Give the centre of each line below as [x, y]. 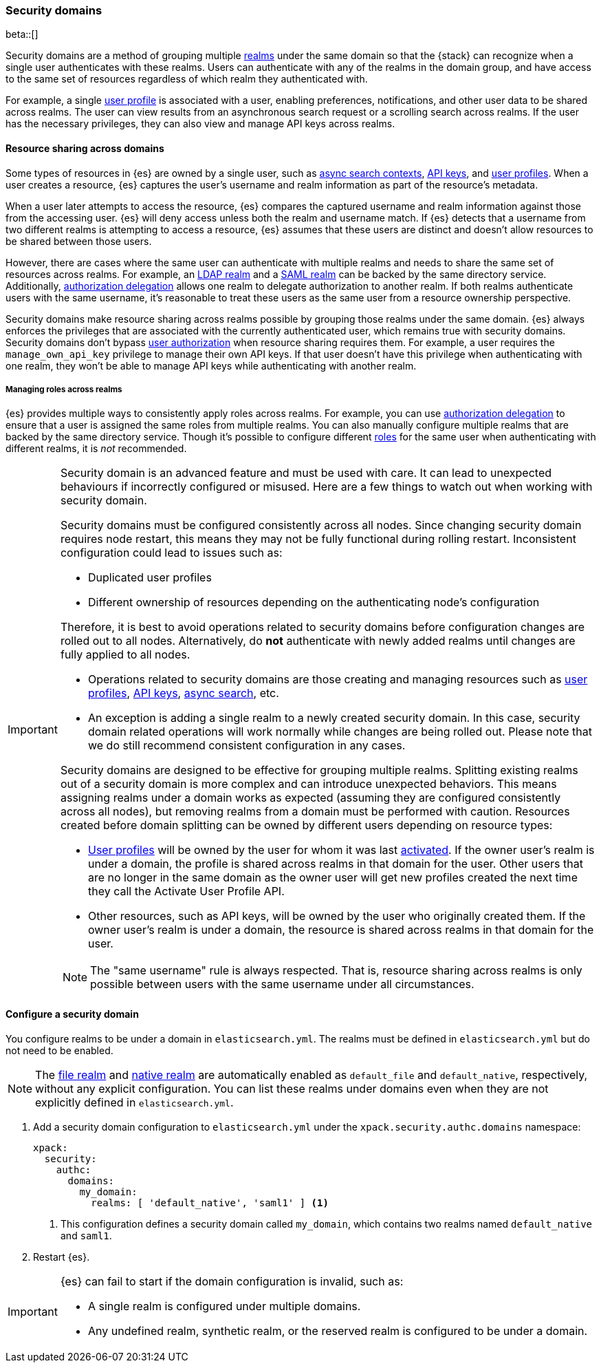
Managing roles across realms [64, 389]
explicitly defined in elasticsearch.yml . [134, 1102]
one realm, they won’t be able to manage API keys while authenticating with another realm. [211, 365]
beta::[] [22, 34]
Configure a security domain [72, 1014]
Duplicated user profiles [150, 578]
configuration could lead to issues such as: [171, 553]
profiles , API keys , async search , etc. [183, 693]
